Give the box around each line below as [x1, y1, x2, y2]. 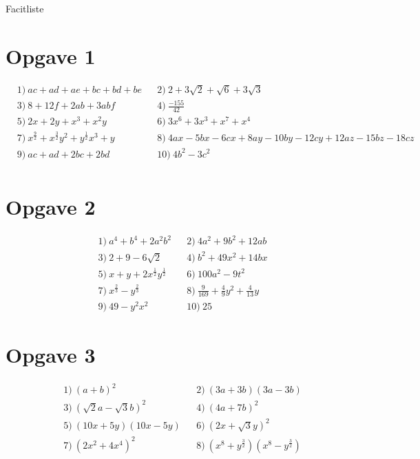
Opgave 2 [6, 192, 96, 220]
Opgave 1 [6, 41, 96, 70]
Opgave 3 [6, 340, 96, 368]
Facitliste [6, 1, 44, 15]
